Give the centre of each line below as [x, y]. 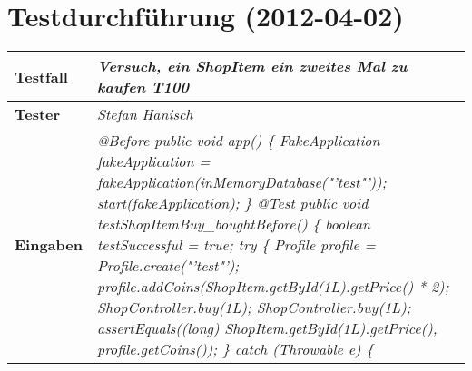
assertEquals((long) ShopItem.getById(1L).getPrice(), [267, 328]
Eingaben [49, 245]
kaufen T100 [143, 87]
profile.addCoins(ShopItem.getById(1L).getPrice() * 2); [273, 287]
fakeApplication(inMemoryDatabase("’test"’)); [241, 182]
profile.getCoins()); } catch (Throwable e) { [235, 349]
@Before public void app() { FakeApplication [238, 141]
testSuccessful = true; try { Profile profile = [236, 245]
